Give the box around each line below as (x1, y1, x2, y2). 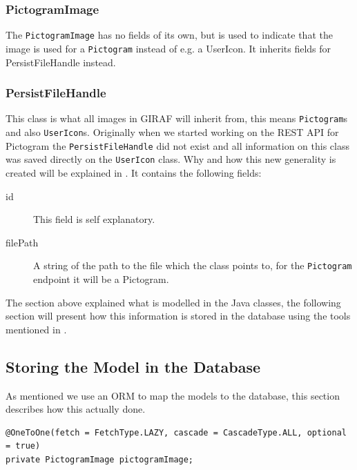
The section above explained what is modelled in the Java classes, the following (6, 295, 341, 309)
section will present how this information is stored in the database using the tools (6, 309, 351, 323)
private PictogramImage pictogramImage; (6, 454, 194, 464)
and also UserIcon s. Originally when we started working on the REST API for (6, 125, 339, 139)
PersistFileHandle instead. (6, 55, 116, 69)
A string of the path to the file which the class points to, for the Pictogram (33, 258, 352, 273)
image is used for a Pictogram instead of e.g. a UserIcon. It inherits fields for (6, 41, 331, 55)
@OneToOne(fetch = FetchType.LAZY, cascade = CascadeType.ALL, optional (6, 427, 347, 438)
